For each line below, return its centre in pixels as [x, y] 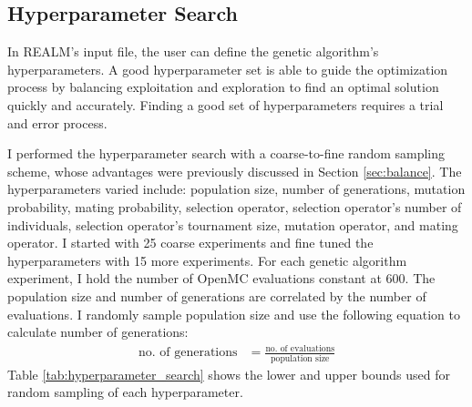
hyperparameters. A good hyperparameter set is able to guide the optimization [228, 69]
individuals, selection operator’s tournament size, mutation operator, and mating [233, 224]
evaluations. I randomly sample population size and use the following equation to [234, 314]
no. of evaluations [300, 348]
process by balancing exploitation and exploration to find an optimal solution [223, 87]
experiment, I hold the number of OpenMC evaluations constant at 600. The [221, 278]
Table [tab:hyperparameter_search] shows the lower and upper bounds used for [229, 374]
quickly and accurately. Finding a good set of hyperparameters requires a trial [226, 104]
